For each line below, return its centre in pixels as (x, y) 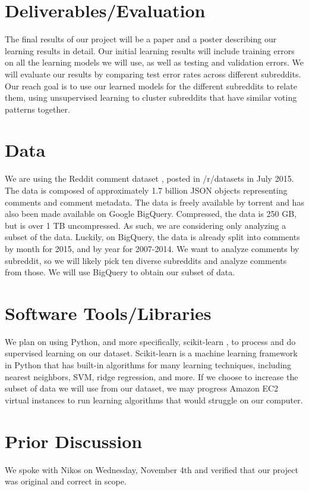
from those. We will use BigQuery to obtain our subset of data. (120, 272)
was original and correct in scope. (66, 481)
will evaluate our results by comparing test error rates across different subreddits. (153, 74)
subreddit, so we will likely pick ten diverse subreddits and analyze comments (146, 260)
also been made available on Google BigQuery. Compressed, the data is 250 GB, (151, 214)
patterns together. (37, 109)
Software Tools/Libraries (108, 313)
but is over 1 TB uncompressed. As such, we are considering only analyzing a (146, 225)
